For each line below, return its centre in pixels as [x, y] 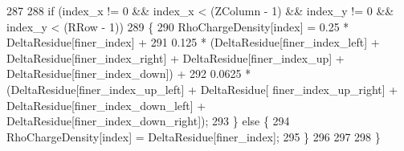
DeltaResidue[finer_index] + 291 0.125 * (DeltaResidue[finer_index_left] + [193, 42]
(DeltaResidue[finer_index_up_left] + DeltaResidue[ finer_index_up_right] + [202, 89]
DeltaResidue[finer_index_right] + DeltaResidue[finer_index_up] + [175, 57]
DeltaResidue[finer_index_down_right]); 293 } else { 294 [148, 121]
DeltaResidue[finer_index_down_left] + [106, 105]
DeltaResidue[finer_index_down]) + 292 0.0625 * [129, 73]
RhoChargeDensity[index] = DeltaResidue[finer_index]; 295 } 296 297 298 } [194, 136]
